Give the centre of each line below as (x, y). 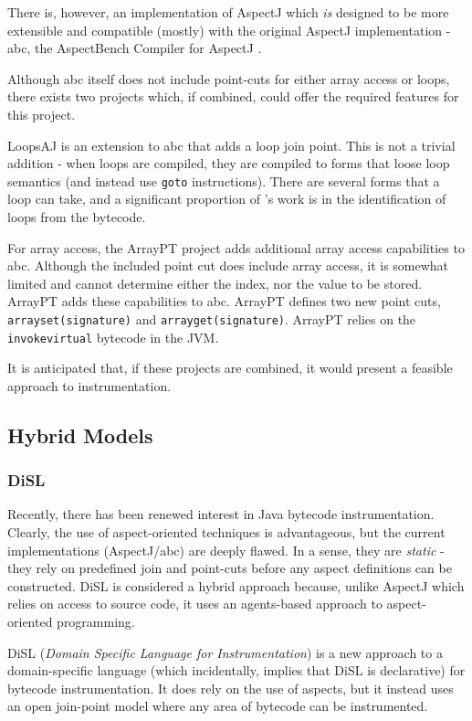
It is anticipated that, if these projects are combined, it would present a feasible (230, 368)
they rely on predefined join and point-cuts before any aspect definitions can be (230, 568)
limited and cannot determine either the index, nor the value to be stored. (215, 283)
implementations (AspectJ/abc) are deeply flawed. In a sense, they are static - (226, 550)
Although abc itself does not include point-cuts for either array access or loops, (229, 78)
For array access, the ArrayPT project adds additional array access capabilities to (236, 247)
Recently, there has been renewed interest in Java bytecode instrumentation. (221, 514)
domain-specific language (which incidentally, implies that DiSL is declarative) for (236, 670)
